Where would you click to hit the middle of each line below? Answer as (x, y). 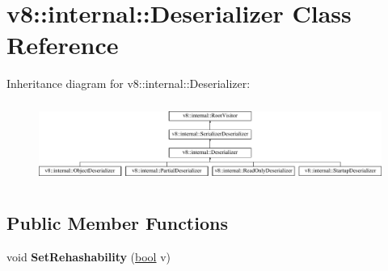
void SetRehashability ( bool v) (89, 256)
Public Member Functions (117, 222)
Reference (63, 45)
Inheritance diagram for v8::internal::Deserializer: (129, 83)
